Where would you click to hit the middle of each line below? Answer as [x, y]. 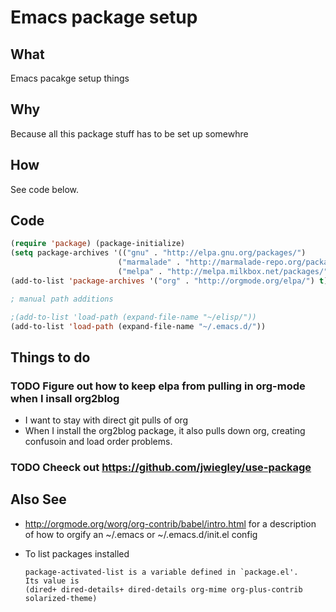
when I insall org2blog [65, 398]
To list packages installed [77, 553]
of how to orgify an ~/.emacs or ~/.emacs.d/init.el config [141, 534]
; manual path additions [62, 299]
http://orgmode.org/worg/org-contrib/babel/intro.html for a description [170, 523]
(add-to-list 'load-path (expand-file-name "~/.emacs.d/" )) [138, 326]
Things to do [50, 357]
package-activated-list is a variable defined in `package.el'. [161, 572]
